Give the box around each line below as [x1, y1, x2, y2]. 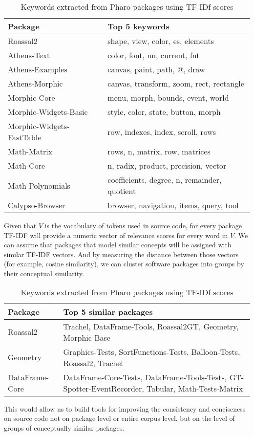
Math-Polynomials [8, 179, 70, 191]
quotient [107, 185, 136, 196]
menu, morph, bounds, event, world [107, 92, 229, 103]
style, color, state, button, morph [107, 106, 221, 117]
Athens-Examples [8, 64, 67, 75]
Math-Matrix [8, 146, 53, 157]
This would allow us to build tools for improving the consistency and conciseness [4, 403, 246, 414]
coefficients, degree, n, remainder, [107, 174, 222, 185]
